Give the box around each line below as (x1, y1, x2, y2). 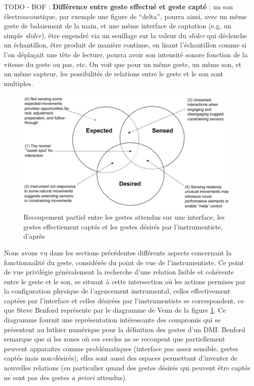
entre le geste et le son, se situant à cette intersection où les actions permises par (4, 276, 246, 286)
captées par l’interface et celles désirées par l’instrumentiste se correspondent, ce (4, 295, 244, 305)
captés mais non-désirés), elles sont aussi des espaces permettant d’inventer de (4, 353, 238, 363)
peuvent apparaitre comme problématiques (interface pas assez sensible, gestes (4, 343, 238, 353)
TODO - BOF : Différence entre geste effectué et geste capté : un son (4, 1, 233, 11)
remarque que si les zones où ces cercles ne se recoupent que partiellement (4, 334, 225, 344)
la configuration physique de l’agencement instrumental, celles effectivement (4, 286, 231, 296)
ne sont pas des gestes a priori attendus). (4, 372, 127, 382)
